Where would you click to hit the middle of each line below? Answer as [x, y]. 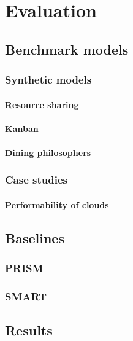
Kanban [22, 128]
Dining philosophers [48, 152]
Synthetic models [48, 80]
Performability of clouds [57, 205]
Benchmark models [67, 49]
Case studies [36, 180]
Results [29, 330]
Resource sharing [42, 104]
